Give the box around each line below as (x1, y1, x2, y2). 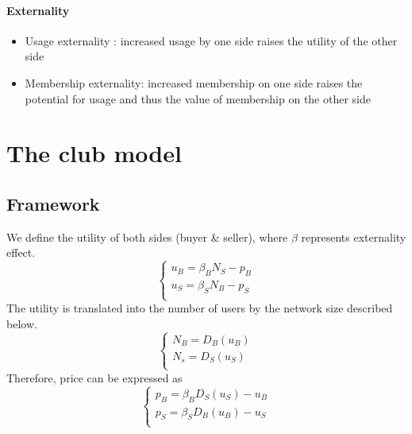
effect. (6, 244, 36, 261)
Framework (6, 191, 100, 215)
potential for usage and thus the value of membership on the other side (25, 90, 371, 107)
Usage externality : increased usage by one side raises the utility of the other (25, 32, 398, 48)
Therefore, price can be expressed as (6, 369, 183, 386)
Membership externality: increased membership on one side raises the (25, 74, 363, 91)
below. (6, 315, 37, 331)
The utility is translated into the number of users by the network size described (6, 300, 393, 316)
